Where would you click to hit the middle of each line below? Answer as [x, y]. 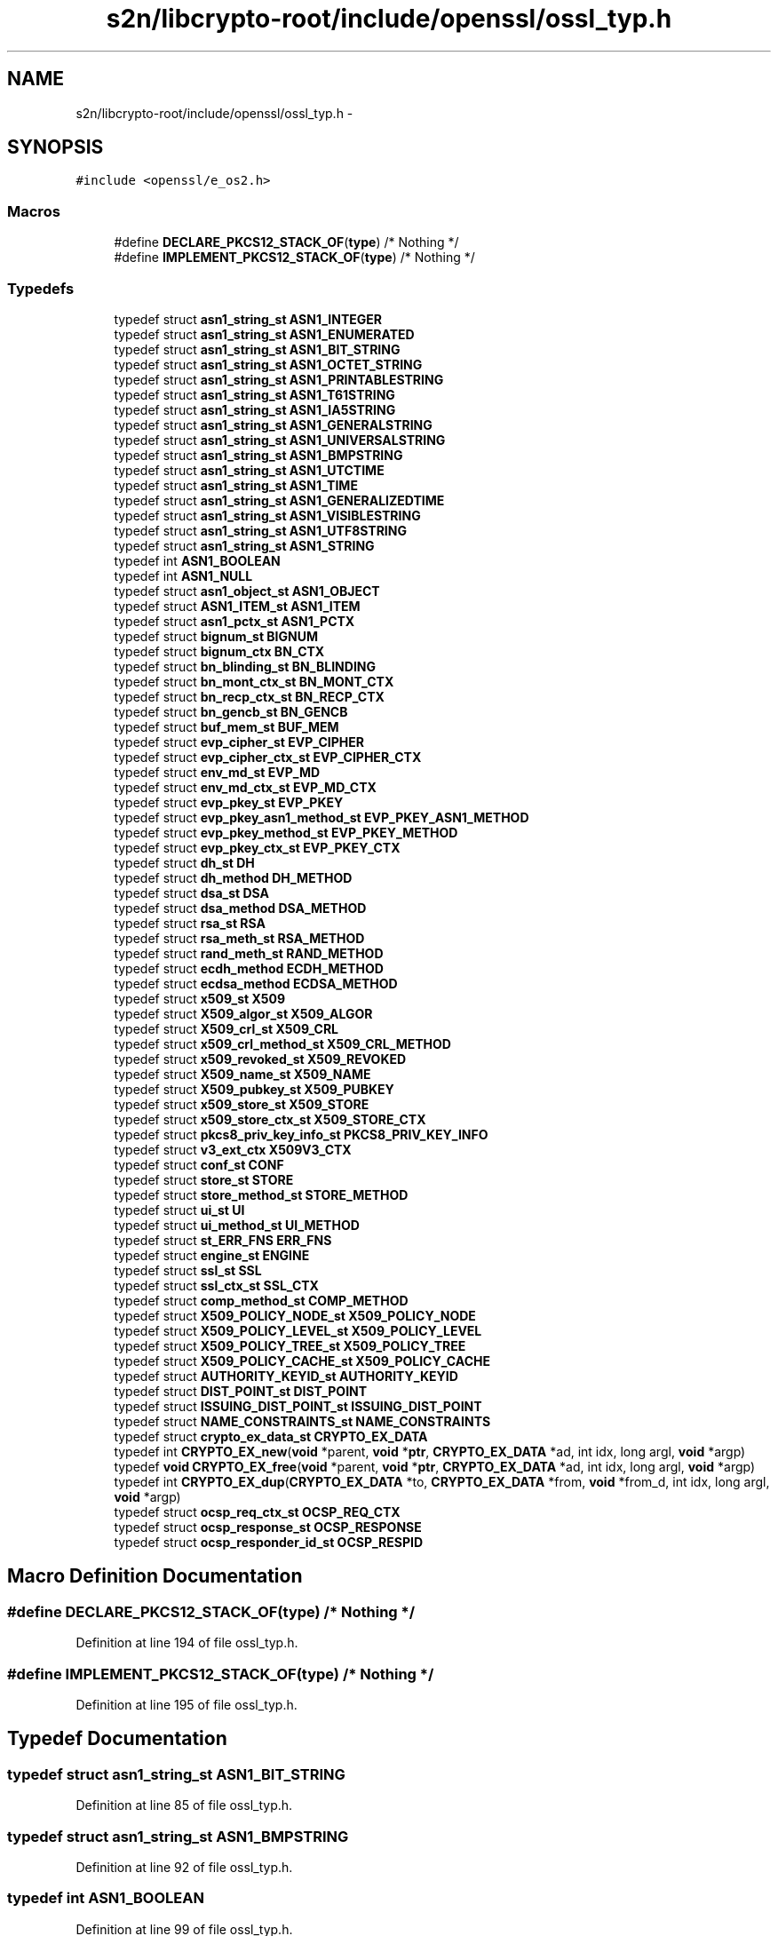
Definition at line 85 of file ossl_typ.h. [184, 1805]
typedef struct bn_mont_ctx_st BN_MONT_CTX [254, 681]
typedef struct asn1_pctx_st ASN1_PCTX [234, 621]
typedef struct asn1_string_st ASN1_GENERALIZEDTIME [279, 500]
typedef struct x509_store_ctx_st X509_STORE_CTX [270, 1119]
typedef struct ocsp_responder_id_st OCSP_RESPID [269, 1542]
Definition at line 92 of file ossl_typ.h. [184, 1867]
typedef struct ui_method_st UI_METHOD [237, 1225]
